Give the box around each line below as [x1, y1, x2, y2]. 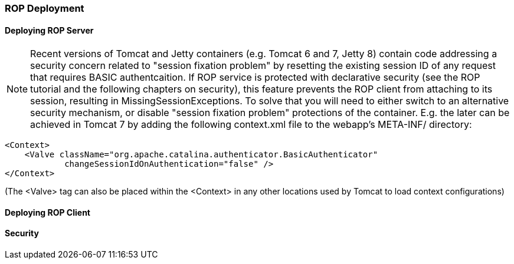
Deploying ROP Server [5, 25, 94, 35]
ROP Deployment [5, 2, 84, 14]
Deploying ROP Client [5, 207, 90, 217]
